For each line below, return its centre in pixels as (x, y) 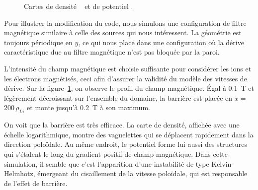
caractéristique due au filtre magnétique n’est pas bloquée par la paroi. (112, 52)
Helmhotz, (20, 173)
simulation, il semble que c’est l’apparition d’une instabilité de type (107, 163)
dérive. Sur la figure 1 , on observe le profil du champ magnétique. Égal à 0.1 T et (129, 88)
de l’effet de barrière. (36, 183)
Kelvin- (222, 163)
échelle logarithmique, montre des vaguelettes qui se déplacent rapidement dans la (129, 134)
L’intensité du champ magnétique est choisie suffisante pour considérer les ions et (128, 68)
